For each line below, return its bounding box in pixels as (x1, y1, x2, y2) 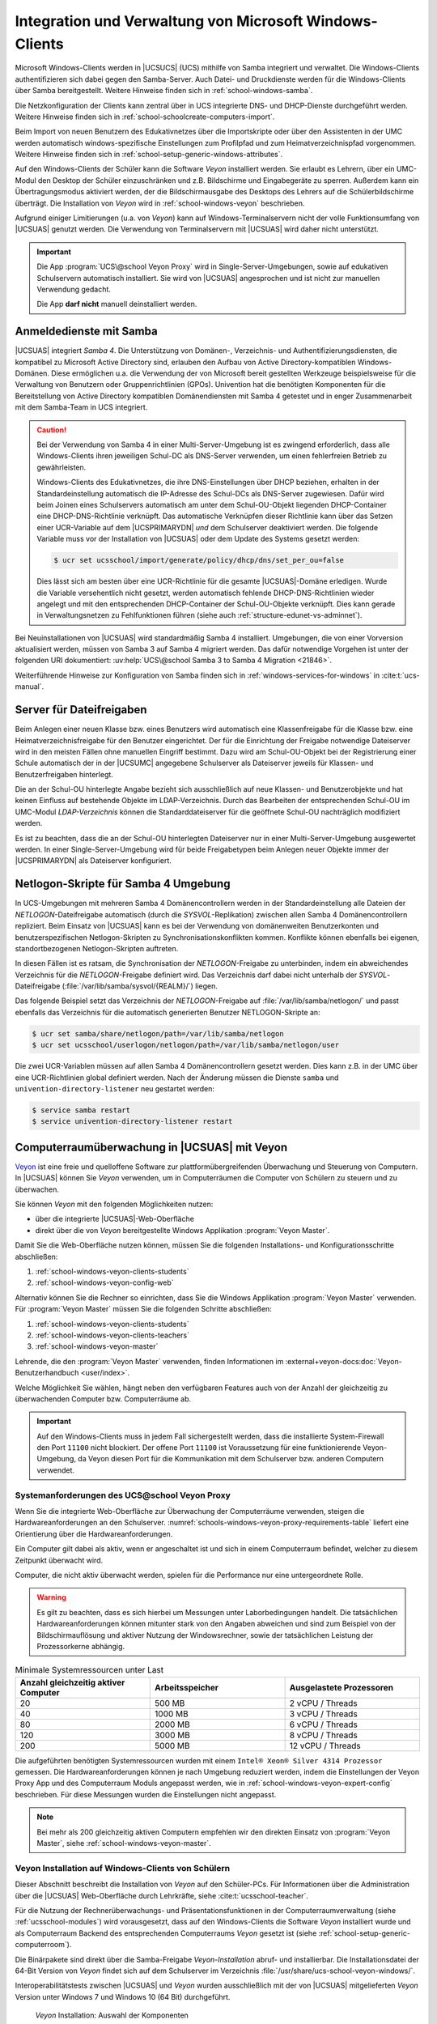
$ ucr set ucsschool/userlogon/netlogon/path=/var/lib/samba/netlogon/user (32, 1040, 340, 1050)
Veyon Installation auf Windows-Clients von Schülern (15, 1862, 231, 1873)
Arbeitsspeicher (155, 1682, 218, 1693)
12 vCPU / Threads (289, 1740, 361, 1751)
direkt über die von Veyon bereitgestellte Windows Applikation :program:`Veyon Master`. (35, 1225, 330, 1235)
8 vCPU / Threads (289, 1729, 358, 1741)
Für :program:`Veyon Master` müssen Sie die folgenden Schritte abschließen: (15, 1304, 273, 1314)
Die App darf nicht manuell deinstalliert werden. (36, 300, 197, 309)
